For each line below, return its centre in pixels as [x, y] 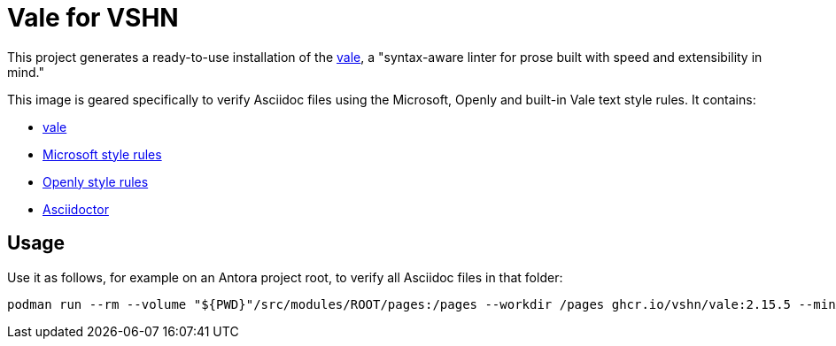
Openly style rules [96, 181]
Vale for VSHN [93, 18]
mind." [26, 72]
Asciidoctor [76, 209]
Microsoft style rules [102, 154]
